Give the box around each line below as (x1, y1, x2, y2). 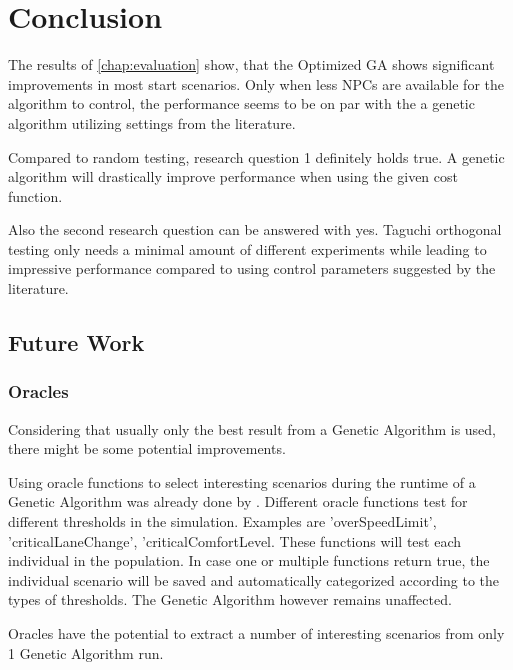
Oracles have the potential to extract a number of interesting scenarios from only (8, 623, 505, 643)
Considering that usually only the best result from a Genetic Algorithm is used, (8, 418, 497, 439)
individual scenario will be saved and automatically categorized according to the (8, 569, 500, 590)
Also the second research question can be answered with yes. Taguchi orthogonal (8, 219, 502, 240)
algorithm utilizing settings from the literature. (8, 112, 296, 133)
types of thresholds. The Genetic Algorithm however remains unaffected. (8, 589, 452, 610)
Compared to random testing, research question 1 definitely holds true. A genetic (8, 146, 505, 167)
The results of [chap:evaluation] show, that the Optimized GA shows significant (8, 54, 495, 75)
